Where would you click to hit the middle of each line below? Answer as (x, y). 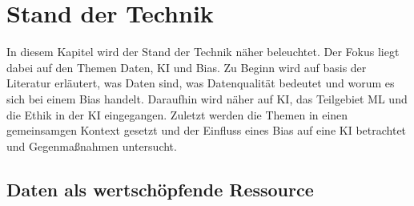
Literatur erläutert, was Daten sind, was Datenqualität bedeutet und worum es (201, 83)
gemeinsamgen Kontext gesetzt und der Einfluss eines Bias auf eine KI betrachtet (207, 130)
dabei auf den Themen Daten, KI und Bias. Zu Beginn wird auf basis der (187, 67)
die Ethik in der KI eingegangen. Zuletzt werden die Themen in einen (177, 114)
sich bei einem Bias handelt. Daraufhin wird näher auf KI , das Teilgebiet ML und (207, 98)
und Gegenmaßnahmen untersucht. (92, 145)
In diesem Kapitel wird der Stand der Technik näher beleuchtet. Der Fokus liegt (203, 52)
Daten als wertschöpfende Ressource (160, 189)
